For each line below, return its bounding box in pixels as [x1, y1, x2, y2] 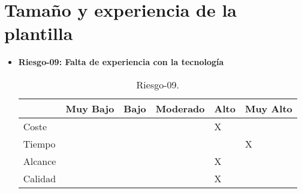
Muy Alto [244, 101, 292, 115]
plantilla [4, 21, 73, 45]
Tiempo [23, 136, 56, 151]
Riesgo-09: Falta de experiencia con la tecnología [18, 56, 224, 68]
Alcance [23, 154, 56, 168]
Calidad [23, 171, 56, 185]
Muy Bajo [65, 101, 114, 115]
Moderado [155, 101, 205, 115]
